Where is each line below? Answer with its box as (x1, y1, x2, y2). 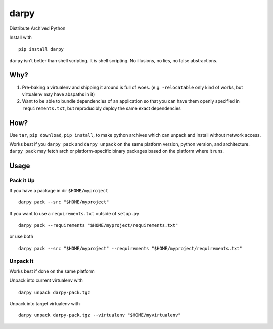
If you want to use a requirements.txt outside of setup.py (9, 211, 139, 217)
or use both (9, 233, 34, 240)
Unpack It (9, 258, 34, 265)
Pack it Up (9, 177, 35, 184)
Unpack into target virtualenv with (9, 300, 80, 306)
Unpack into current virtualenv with (9, 277, 83, 283)
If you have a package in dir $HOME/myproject (9, 187, 109, 193)
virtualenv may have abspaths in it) (22, 91, 95, 97)
